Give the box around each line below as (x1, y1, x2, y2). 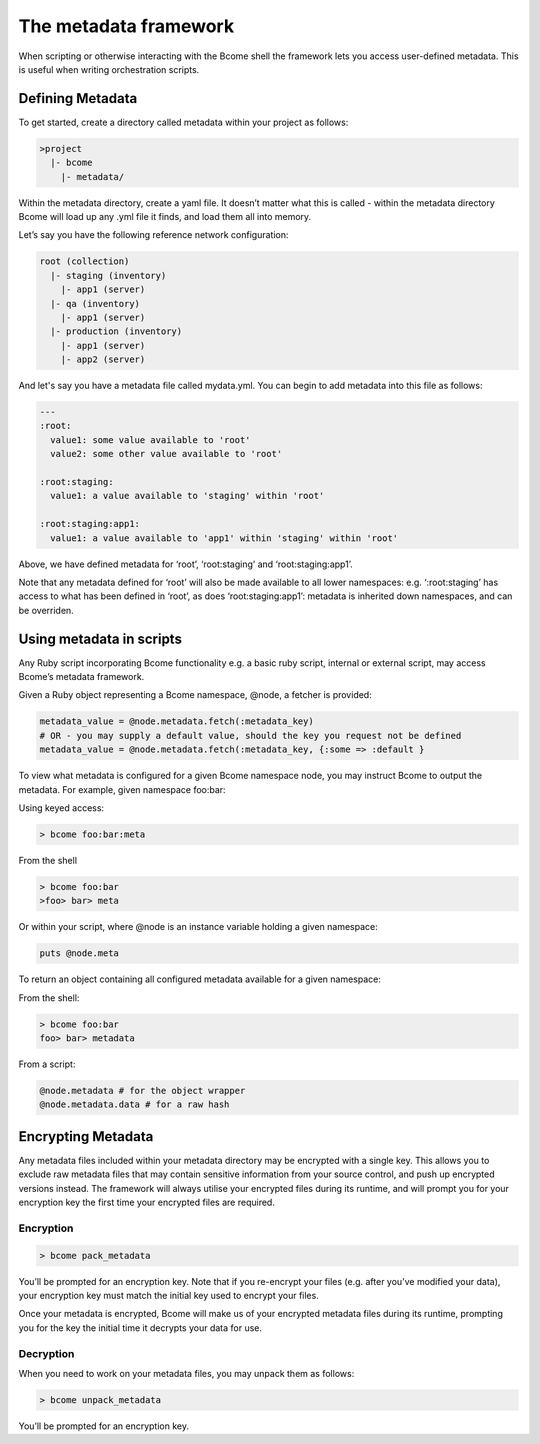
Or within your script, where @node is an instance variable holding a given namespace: (18, 921, 379, 933)
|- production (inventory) (50, 326, 183, 337)
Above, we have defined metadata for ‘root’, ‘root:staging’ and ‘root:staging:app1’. (18, 558, 354, 570)
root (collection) (39, 256, 130, 267)
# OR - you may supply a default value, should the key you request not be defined (39, 730, 462, 741)
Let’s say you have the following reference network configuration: (18, 229, 289, 241)
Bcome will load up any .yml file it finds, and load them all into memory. (18, 210, 312, 222)
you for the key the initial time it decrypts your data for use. (18, 1321, 263, 1334)
